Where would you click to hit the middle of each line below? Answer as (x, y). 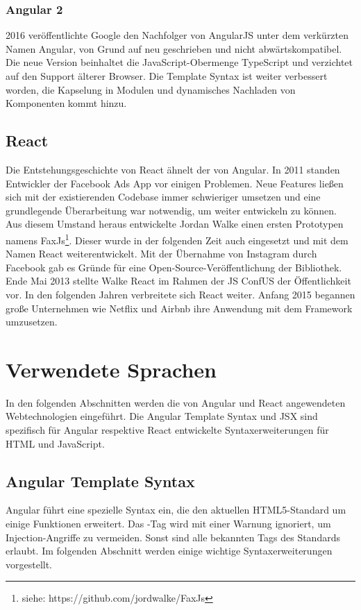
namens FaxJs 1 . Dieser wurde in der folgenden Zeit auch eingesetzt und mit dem (177, 239)
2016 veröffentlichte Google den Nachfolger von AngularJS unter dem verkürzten (177, 35)
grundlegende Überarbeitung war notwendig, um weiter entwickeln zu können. (171, 210)
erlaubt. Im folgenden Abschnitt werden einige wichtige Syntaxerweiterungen (169, 551)
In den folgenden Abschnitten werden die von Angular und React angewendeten (176, 402)
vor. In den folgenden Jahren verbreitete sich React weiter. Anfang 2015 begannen (180, 294)
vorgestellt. (29, 564)
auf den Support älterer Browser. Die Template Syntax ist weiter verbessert (167, 76)
